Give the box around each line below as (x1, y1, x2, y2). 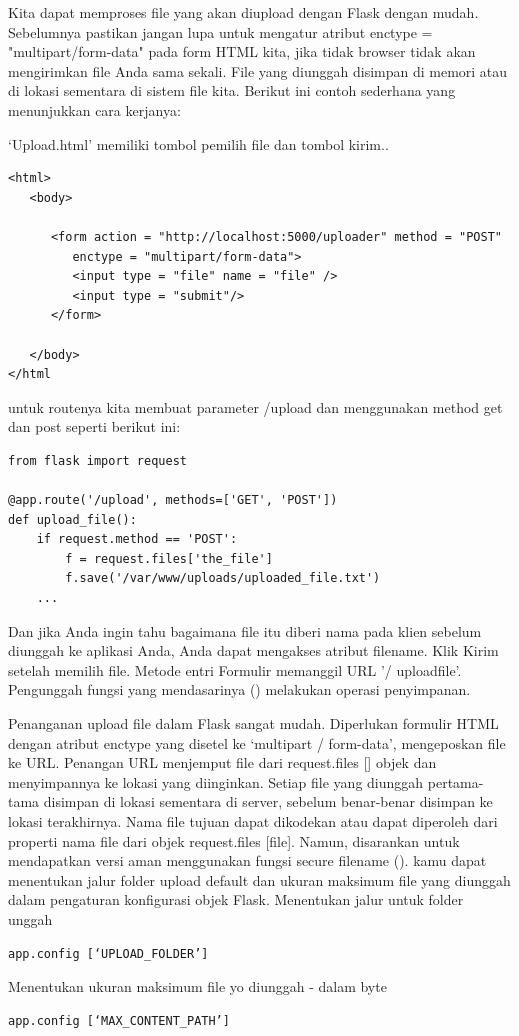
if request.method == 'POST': (36, 532, 238, 547)
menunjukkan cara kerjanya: (8, 99, 181, 120)
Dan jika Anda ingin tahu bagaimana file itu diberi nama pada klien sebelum (8, 620, 482, 641)
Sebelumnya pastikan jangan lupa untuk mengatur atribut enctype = (8, 21, 433, 42)
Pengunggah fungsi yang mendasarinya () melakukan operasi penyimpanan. (8, 679, 471, 700)
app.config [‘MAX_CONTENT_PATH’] (8, 1013, 230, 1028)
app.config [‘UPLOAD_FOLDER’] (8, 946, 209, 961)
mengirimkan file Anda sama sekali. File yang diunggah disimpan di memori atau (8, 60, 508, 81)
